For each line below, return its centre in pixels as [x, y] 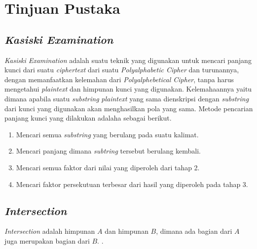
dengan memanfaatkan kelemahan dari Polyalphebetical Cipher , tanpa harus [119, 79]
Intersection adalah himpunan [50, 231]
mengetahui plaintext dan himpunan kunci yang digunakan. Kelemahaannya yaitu [128, 89]
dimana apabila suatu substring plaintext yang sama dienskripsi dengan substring [127, 98]
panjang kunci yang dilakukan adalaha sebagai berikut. [88, 118]
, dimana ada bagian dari [194, 231]
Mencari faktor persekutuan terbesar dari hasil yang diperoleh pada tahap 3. [132, 184]
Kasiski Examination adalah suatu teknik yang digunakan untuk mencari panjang [128, 60]
